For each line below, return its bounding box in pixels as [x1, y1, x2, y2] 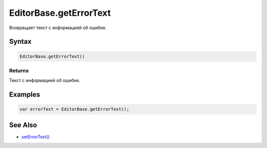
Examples [9, 90, 41, 99]
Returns [9, 67, 29, 74]
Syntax [9, 37, 32, 46]
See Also [9, 121, 37, 129]
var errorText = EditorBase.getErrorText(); [19, 107, 130, 112]
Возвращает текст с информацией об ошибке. [9, 25, 107, 31]
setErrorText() [21, 134, 50, 140]
